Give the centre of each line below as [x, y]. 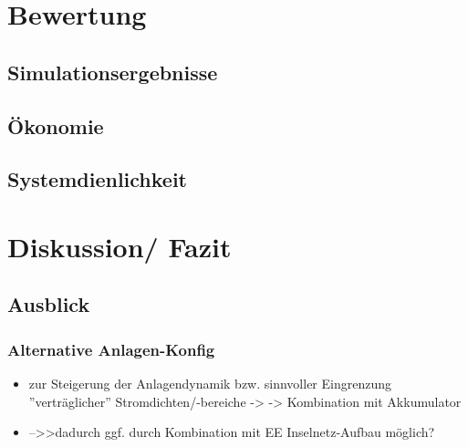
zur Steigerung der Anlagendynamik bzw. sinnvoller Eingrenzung [210, 384]
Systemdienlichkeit [97, 179]
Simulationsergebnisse [113, 72]
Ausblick [49, 304]
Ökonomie [56, 125]
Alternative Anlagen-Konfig [111, 349]
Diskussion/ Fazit [120, 246]
